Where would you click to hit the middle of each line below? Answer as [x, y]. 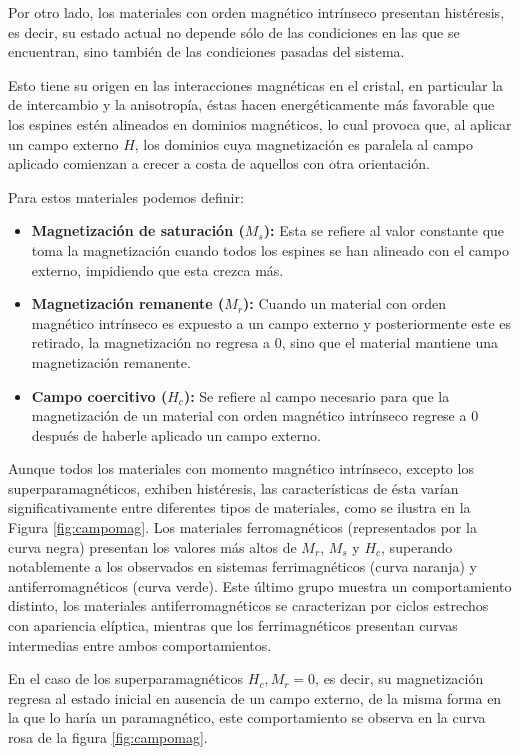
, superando [417, 546]
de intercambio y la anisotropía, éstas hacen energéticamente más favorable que [251, 104]
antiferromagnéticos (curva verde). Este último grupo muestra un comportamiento [260, 585]
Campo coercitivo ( [99, 395]
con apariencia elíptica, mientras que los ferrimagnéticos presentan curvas [233, 625]
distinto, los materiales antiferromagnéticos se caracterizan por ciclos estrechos [248, 605]
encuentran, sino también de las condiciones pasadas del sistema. [206, 51]
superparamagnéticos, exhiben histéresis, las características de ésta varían [233, 487]
